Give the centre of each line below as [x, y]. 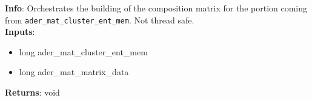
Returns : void [32, 92]
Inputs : [20, 32]
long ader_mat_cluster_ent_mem [83, 51]
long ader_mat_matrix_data [74, 72]
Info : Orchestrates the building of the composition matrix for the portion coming [156, 8]
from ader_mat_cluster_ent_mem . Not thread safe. [100, 20]
